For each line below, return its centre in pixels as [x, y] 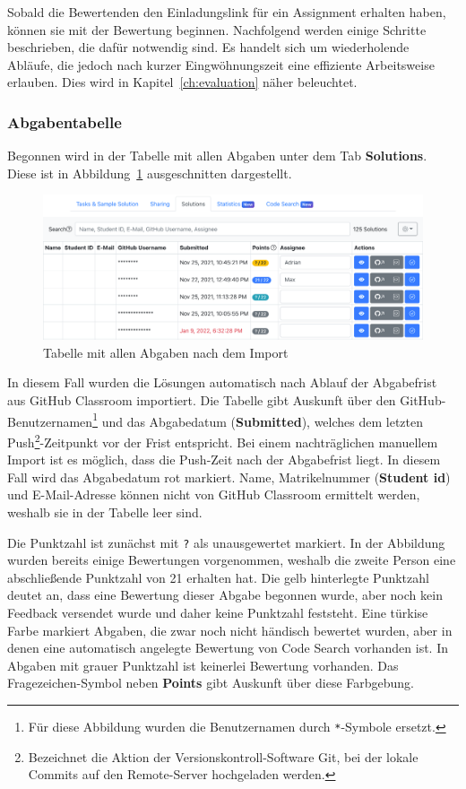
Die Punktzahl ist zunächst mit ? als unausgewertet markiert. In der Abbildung [226, 542]
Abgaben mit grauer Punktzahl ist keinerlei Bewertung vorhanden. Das [203, 665]
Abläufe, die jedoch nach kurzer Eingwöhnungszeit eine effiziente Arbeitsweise [221, 64]
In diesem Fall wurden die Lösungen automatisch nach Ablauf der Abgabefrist [222, 382]
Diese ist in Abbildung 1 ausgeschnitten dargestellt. [150, 173]
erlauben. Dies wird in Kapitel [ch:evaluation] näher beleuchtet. [182, 82]
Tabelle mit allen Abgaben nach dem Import [166, 352]
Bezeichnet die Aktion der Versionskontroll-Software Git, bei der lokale [223, 756]
